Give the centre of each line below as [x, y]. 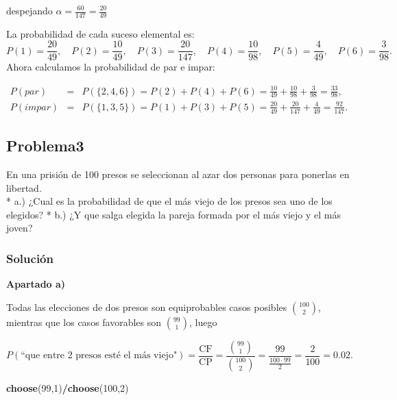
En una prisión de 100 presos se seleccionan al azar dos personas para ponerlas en [178, 174]
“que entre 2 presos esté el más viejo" [99, 356]
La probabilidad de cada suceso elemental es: [100, 33]
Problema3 [45, 146]
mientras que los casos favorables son [84, 322]
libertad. [24, 187]
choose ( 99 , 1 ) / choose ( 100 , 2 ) [68, 387]
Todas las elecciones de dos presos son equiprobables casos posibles [147, 307]
